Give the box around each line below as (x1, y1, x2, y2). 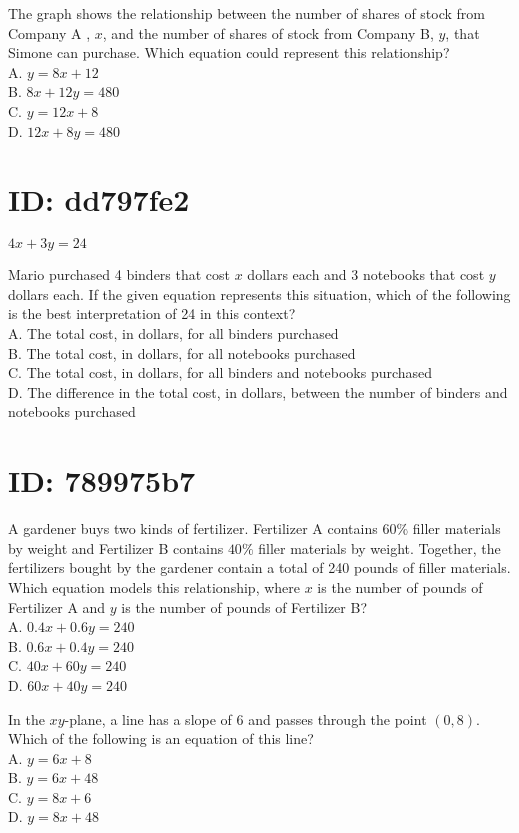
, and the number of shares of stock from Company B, (102, 22, 434, 43)
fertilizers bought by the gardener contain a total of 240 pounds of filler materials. (8, 557, 511, 578)
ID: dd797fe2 (8, 179, 190, 220)
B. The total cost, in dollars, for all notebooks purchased (8, 342, 356, 363)
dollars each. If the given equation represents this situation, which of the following (8, 283, 511, 304)
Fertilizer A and (8, 596, 106, 617)
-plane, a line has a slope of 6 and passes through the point (64, 708, 427, 729)
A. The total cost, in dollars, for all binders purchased (8, 323, 339, 344)
